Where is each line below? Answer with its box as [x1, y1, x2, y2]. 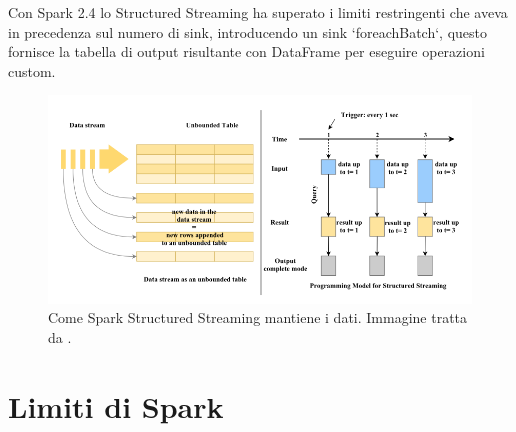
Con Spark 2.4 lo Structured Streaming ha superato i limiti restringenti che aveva [8, 2, 508, 22]
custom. [8, 60, 56, 81]
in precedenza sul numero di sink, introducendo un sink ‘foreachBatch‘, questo [8, 21, 488, 42]
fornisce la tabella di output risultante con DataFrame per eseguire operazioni [8, 41, 485, 62]
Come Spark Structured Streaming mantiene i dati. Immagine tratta [48, 307, 468, 328]
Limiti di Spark [8, 385, 224, 426]
